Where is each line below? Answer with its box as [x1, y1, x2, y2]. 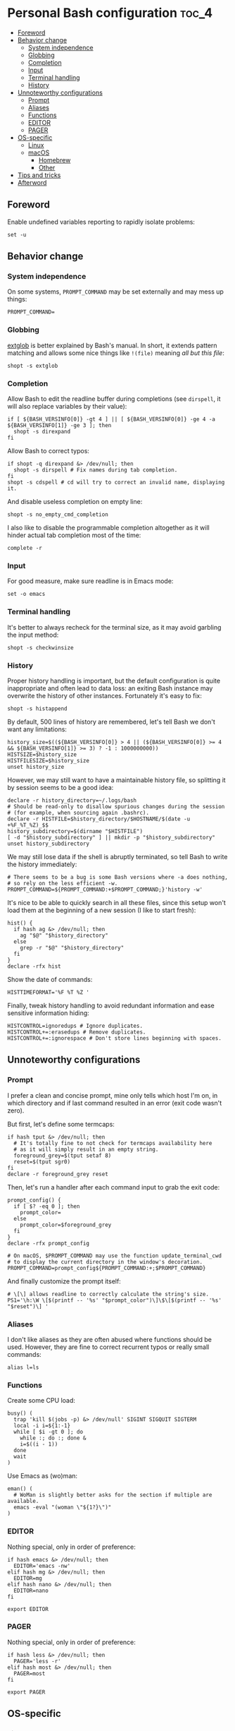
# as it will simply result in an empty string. [13, 1146, 159, 1153]
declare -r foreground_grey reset [7, 1170, 109, 1178]
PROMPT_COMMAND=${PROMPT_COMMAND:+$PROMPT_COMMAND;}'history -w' [7, 886, 203, 893]
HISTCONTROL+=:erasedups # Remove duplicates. [7, 1029, 146, 1036]
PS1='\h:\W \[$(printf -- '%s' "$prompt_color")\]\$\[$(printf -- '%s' [7, 1297, 222, 1304]
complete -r [7, 545, 42, 552]
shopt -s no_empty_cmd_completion [7, 511, 109, 518]
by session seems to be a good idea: [7, 783, 114, 791]
